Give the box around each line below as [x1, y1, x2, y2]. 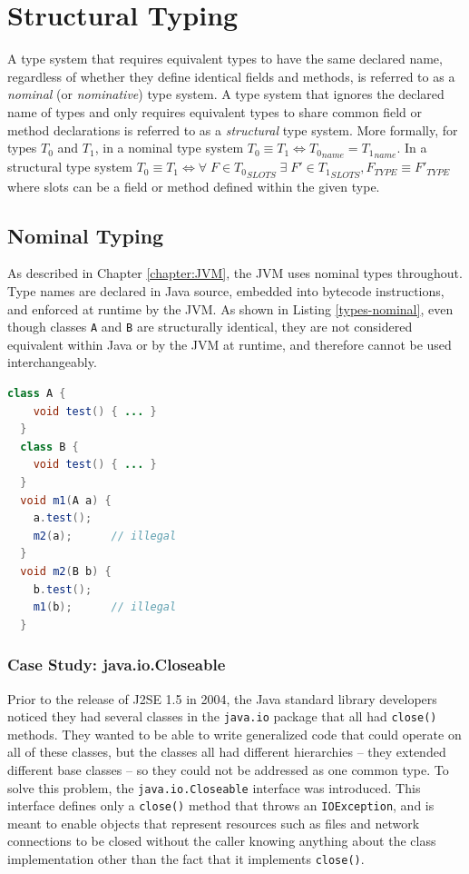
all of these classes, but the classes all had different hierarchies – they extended [7, 742, 446, 761]
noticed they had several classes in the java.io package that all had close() [7, 707, 437, 726]
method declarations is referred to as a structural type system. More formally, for [7, 120, 458, 139]
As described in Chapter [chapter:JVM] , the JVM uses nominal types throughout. [7, 263, 463, 283]
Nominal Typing [7, 221, 164, 249]
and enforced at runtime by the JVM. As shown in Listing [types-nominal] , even [7, 299, 454, 318]
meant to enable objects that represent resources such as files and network [7, 813, 420, 832]
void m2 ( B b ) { [20, 564, 112, 578]
